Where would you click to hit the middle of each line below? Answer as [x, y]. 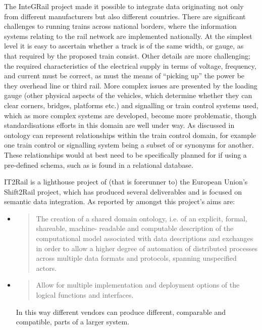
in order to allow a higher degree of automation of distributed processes [147, 248]
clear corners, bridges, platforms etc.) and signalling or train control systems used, [131, 105]
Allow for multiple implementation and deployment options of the [138, 285]
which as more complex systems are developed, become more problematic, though [130, 115]
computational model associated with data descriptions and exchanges [145, 238]
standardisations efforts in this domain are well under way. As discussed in [119, 125]
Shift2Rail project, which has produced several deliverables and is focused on [123, 191]
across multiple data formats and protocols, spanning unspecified [136, 258]
